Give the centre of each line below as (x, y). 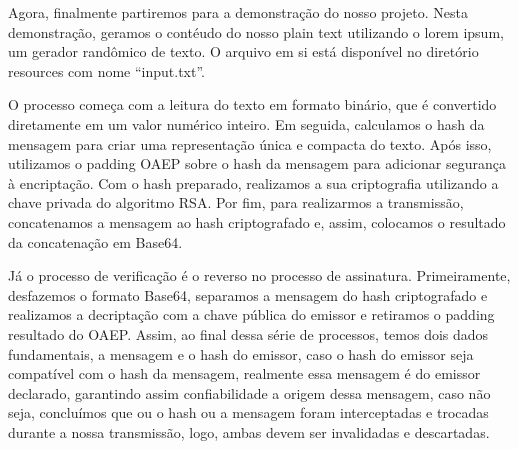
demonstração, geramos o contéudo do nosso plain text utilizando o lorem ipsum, (256, 31)
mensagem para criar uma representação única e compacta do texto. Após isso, (250, 143)
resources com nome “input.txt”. (106, 70)
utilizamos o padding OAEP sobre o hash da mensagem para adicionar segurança (257, 163)
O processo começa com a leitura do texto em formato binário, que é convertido (252, 104)
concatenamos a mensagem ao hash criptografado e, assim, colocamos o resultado (257, 221)
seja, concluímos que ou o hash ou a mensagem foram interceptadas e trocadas (248, 412)
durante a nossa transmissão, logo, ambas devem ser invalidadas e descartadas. (249, 431)
